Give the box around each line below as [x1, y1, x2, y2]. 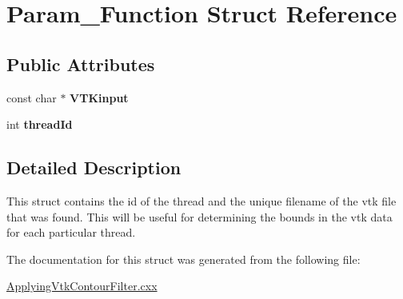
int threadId [6, 116, 73, 133]
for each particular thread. [6, 224, 136, 241]
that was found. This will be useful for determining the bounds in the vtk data [6, 208, 393, 225]
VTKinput [70, 89, 129, 106]
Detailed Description [6, 155, 182, 180]
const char [6, 89, 57, 106]
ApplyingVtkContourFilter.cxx [6, 277, 158, 294]
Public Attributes [6, 51, 155, 76]
